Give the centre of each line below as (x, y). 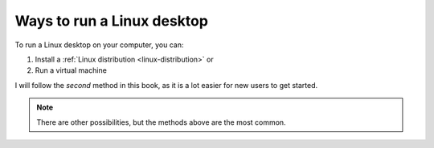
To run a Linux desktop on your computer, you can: (99, 45)
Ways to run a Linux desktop (112, 21)
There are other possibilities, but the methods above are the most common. (161, 122)
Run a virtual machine (71, 70)
